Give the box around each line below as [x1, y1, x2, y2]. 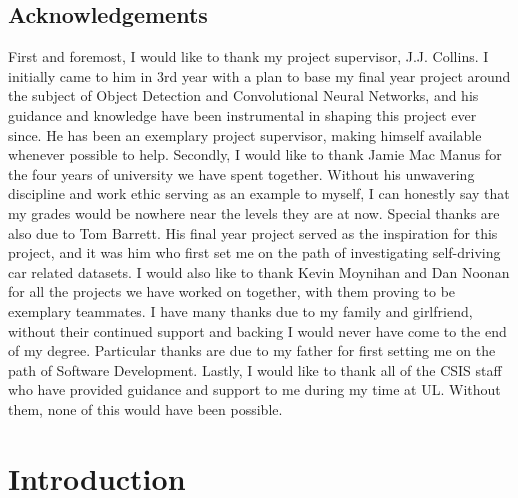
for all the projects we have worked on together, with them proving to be [8, 281, 456, 302]
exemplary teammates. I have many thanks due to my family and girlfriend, [8, 300, 473, 321]
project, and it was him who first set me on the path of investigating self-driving [8, 242, 501, 263]
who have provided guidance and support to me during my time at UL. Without [8, 379, 501, 400]
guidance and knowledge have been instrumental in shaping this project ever [8, 104, 477, 125]
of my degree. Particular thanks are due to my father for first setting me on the [8, 340, 496, 361]
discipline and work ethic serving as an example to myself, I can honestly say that [8, 183, 510, 204]
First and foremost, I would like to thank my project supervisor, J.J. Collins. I [8, 46, 489, 67]
